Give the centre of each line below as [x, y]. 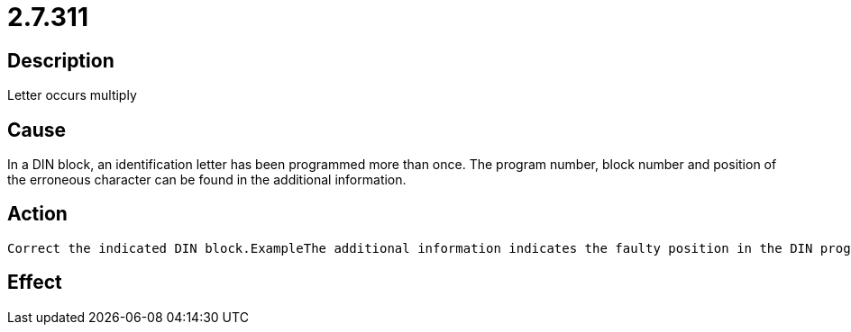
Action [37, 214]
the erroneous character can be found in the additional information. [207, 180]
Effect [35, 283]
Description [61, 60]
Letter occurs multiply [72, 95]
